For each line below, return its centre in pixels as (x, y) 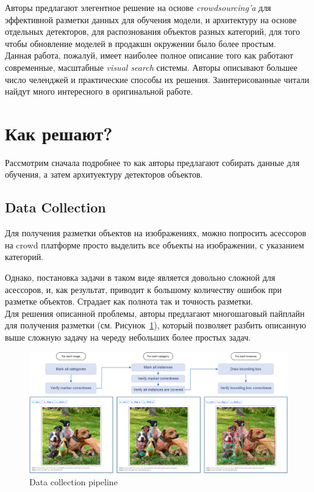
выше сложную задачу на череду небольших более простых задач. (128, 337)
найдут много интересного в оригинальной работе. (99, 91)
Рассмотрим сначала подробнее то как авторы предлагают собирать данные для (152, 162)
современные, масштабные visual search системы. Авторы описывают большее (151, 67)
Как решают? (59, 133)
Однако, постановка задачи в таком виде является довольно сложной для (140, 277)
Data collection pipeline (73, 481)
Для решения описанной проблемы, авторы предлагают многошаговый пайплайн (155, 313)
